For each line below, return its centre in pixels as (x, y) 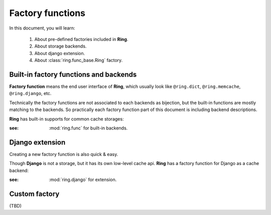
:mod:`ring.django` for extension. (83, 179)
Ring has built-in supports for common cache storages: (66, 119)
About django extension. (60, 53)
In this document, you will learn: (42, 28)
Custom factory (34, 194)
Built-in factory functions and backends (73, 74)
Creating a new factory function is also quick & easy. (64, 154)
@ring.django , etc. (30, 93)
